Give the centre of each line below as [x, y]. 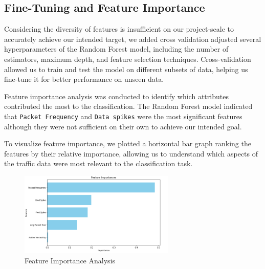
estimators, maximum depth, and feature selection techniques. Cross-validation [128, 59]
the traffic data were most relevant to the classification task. [98, 163]
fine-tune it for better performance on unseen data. [84, 79]
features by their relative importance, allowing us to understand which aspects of [131, 153]
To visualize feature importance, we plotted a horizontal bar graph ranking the [128, 143]
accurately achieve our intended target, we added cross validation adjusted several [133, 39]
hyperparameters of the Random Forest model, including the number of [116, 49]
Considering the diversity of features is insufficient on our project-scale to [119, 29]
